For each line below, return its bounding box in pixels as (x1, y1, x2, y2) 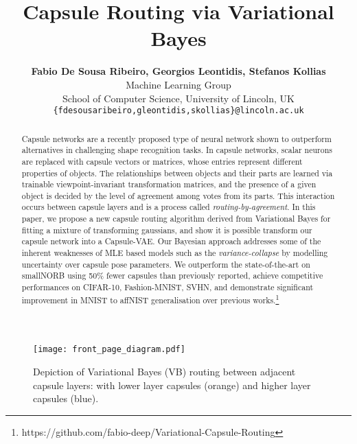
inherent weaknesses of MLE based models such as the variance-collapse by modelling (21, 247, 328, 259)
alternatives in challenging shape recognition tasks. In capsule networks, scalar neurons (21, 144, 332, 156)
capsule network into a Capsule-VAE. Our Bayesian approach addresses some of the (21, 235, 321, 247)
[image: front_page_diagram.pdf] (33, 344, 185, 355)
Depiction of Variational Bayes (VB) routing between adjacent (33, 364, 296, 379)
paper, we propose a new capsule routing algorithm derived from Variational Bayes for (21, 213, 331, 224)
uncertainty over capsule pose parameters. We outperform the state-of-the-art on (21, 258, 310, 270)
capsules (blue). (33, 391, 99, 406)
